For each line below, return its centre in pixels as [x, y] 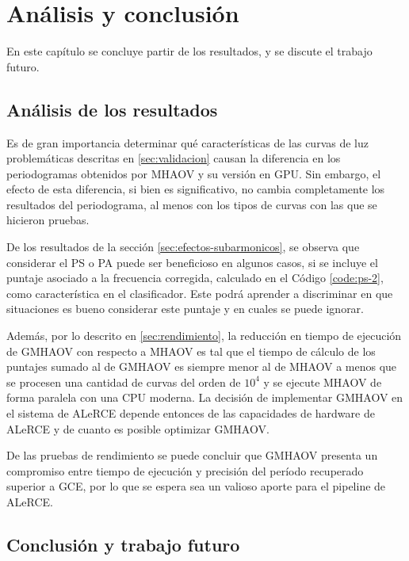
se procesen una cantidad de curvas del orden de [124, 382]
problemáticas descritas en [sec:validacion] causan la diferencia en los [174, 158]
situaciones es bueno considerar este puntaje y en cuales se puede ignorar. [185, 309]
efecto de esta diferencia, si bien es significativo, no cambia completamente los [196, 189]
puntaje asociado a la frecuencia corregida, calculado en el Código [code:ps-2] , [195, 278]
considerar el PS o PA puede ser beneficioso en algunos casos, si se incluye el [192, 262]
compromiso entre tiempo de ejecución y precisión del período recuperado [185, 470]
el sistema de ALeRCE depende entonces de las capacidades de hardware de [191, 413]
